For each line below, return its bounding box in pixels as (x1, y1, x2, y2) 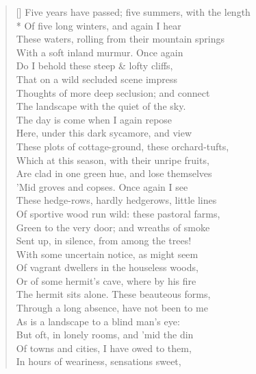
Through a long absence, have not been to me (16, 301, 208, 315)
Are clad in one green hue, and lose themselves (16, 166, 212, 180)
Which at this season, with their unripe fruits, (16, 152, 209, 167)
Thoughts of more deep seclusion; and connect (16, 85, 210, 100)
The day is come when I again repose (16, 112, 172, 126)
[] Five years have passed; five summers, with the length (16, 5, 251, 19)
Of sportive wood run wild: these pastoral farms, (16, 206, 220, 220)
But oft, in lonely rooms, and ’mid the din (16, 327, 194, 342)
